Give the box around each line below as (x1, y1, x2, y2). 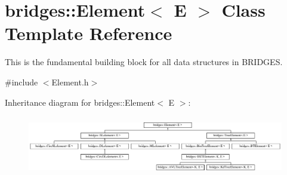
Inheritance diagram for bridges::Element (5, 96, 155, 108)
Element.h (51, 75, 89, 88)
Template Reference (5, 21, 172, 45)
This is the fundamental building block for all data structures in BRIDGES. (5, 56, 283, 68)
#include (5, 75, 38, 88)
